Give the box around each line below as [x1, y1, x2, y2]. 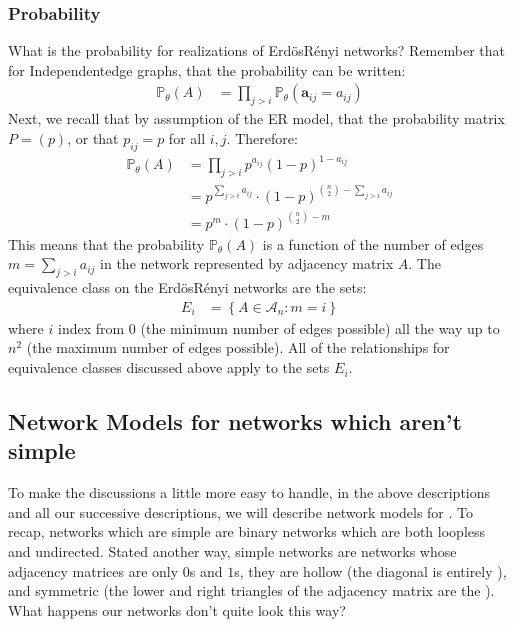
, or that [67, 127, 119, 148]
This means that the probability [8, 233, 205, 254]
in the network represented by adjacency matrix [100, 253, 394, 274]
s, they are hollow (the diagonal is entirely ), [234, 560, 507, 581]
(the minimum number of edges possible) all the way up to [140, 317, 500, 338]
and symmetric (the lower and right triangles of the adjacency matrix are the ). [8, 580, 495, 601]
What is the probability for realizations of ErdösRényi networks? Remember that [8, 40, 505, 61]
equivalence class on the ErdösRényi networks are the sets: [8, 277, 367, 298]
